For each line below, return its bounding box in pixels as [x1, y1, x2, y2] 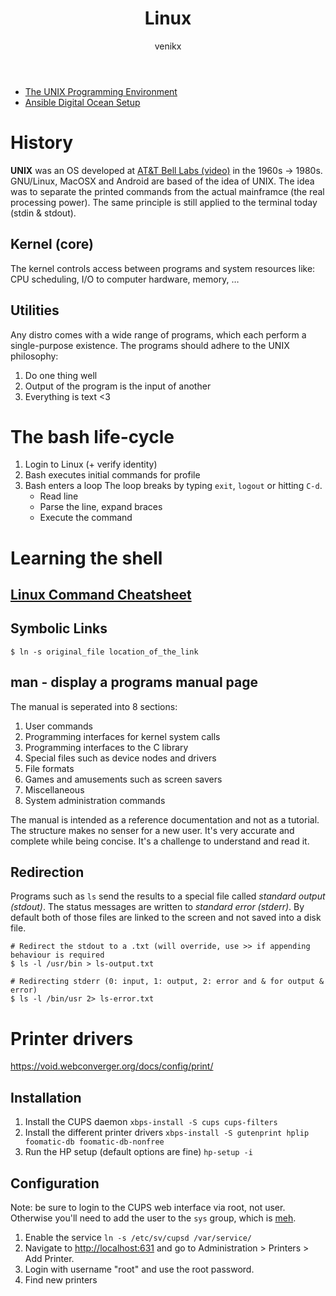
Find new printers [24, 1274, 98, 1286]
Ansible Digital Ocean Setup [24, 96, 141, 108]
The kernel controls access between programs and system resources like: [10, 262, 316, 274]
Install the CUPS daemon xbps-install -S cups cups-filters [24, 1116, 278, 1128]
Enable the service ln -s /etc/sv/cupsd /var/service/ [24, 1232, 253, 1244]
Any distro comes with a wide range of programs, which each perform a [10, 328, 307, 341]
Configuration [10, 1175, 100, 1192]
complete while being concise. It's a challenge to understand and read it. [10, 835, 310, 847]
